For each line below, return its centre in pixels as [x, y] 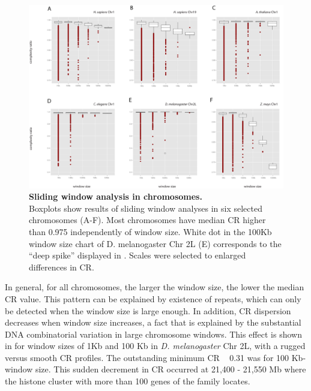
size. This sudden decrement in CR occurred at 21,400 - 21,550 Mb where [171, 369]
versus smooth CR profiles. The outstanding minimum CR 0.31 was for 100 [147, 357]
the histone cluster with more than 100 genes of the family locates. [128, 381]
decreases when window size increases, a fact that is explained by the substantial [153, 322]
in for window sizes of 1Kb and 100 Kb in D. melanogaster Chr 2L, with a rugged [155, 346]
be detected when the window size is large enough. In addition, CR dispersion [148, 310]
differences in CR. [62, 267]
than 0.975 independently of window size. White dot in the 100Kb [150, 231]
